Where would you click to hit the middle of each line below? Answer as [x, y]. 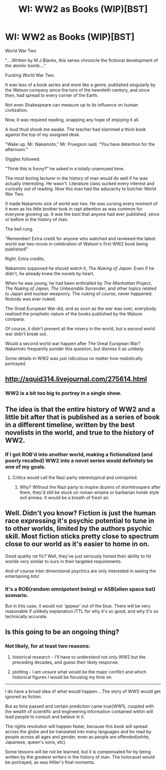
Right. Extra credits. [25, 258]
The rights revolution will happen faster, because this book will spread [76, 726]
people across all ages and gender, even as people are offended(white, [78, 737]
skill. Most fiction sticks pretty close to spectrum [82, 537]
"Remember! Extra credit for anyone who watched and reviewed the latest [80, 238]
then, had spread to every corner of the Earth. [52, 95]
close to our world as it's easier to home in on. [77, 544]
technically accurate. [26, 616]
